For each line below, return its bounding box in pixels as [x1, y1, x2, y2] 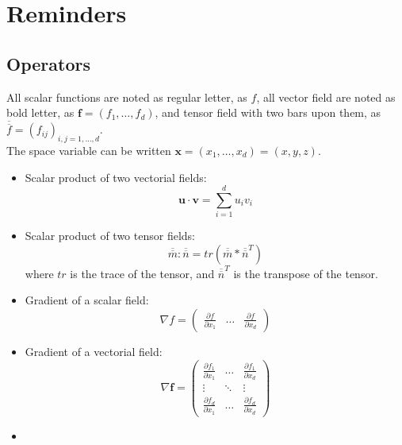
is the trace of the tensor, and [70, 265, 215, 281]
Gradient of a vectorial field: [25, 343, 163, 360]
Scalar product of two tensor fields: [25, 227, 195, 244]
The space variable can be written [6, 142, 171, 158]
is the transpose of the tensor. [233, 265, 378, 281]
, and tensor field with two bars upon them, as [155, 104, 381, 121]
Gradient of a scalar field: [25, 292, 149, 308]
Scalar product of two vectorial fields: [25, 168, 207, 185]
